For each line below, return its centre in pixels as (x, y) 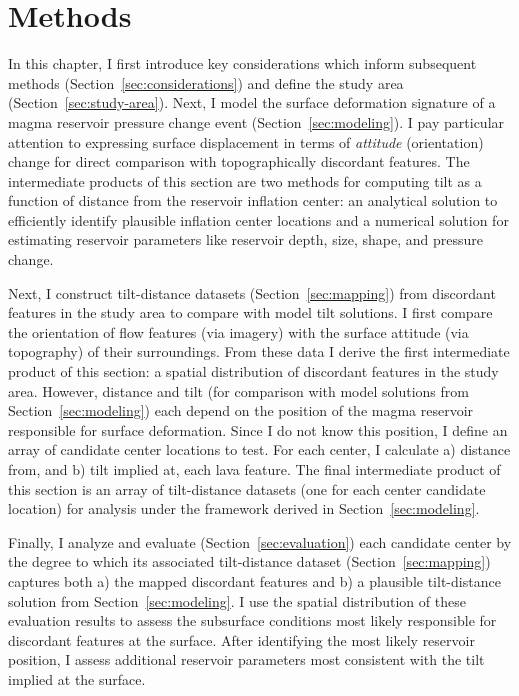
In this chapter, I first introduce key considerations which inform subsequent (242, 63)
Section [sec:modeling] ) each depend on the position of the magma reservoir (241, 410)
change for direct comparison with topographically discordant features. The (239, 161)
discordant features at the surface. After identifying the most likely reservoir (241, 639)
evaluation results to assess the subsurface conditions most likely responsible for (252, 620)
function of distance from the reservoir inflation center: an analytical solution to (253, 200)
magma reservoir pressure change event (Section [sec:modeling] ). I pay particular (256, 121)
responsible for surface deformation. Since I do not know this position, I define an (258, 429)
